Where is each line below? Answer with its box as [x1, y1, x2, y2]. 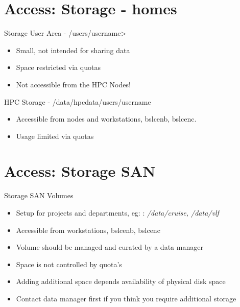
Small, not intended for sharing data [16, 44, 130, 55]
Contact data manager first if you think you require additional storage [16, 293, 236, 303]
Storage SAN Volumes [4, 190, 74, 201]
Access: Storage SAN [4, 160, 156, 181]
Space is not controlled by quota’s [16, 258, 122, 269]
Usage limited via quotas [16, 130, 94, 141]
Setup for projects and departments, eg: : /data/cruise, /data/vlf [16, 207, 219, 218]
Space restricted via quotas [16, 62, 101, 73]
